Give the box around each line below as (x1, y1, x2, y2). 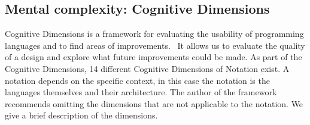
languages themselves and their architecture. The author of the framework (5, 86, 277, 98)
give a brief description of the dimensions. (5, 109, 158, 121)
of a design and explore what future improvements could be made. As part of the (5, 51, 302, 63)
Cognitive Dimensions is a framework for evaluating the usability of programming (5, 27, 304, 40)
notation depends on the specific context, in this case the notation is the (5, 74, 270, 86)
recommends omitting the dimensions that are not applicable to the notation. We (5, 97, 303, 110)
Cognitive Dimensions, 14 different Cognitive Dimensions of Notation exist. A (5, 62, 290, 74)
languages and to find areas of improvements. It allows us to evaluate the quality (5, 39, 305, 51)
